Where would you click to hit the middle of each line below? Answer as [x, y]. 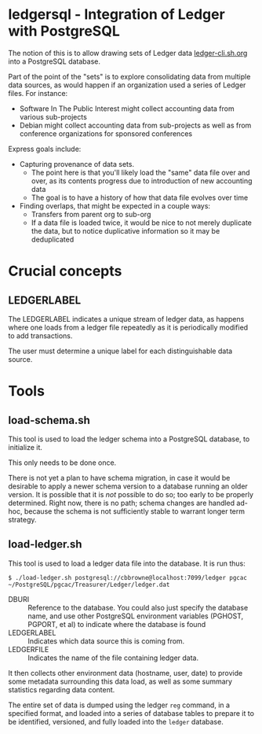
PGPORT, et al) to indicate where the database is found [117, 624]
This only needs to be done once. [62, 463]
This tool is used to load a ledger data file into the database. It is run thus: [127, 563]
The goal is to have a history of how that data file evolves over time [140, 197]
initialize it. [25, 447]
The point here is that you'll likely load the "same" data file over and [140, 172]
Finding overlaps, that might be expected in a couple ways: [115, 205]
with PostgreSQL [64, 31]
